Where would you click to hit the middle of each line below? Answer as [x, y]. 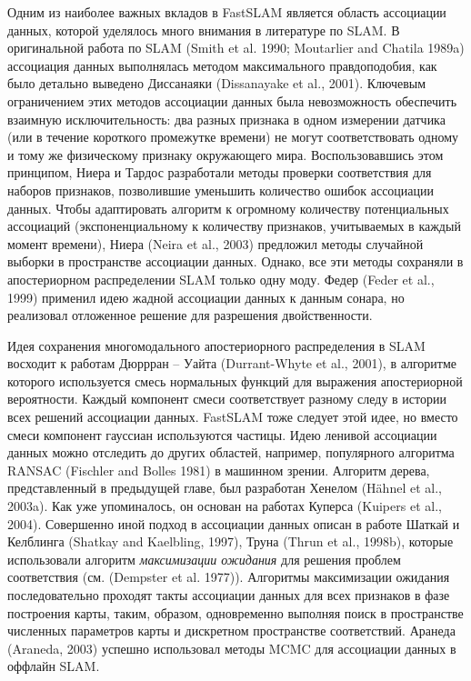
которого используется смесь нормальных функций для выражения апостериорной [235, 381]
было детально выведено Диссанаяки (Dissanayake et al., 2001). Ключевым [217, 83]
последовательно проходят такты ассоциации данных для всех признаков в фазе [229, 595]
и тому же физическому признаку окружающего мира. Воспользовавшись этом [225, 154]
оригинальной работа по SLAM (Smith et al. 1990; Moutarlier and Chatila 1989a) [236, 48]
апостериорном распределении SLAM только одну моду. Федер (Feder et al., [221, 279]
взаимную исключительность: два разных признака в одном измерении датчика [226, 119]
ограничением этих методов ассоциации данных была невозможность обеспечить [232, 100]
